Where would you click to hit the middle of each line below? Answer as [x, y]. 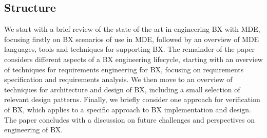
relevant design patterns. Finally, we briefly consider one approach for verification [132, 99]
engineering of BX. [34, 130]
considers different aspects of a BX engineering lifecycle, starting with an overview [133, 59]
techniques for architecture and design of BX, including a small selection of [122, 89]
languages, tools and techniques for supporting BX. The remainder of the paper [130, 49]
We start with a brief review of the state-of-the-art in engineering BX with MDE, [132, 29]
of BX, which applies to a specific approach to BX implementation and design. [128, 109]
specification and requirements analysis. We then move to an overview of [118, 79]
